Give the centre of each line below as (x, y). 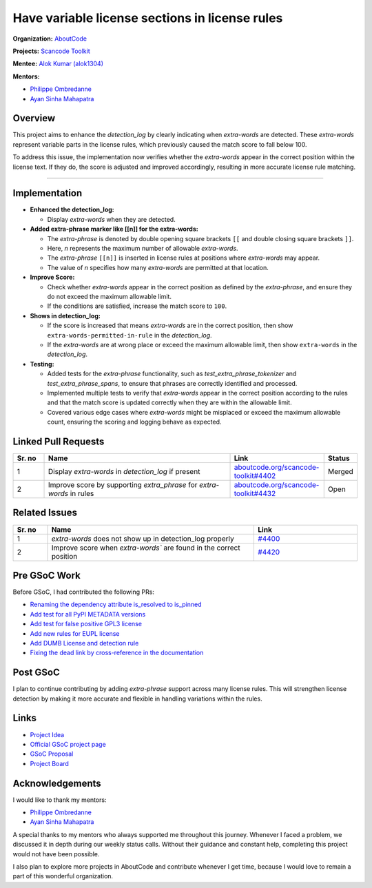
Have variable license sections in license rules (148, 18)
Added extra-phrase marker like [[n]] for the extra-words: (114, 229)
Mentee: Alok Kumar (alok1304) (58, 64)
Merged (341, 471)
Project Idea (47, 734)
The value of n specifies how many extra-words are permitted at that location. (158, 267)
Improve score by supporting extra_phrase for (123, 484)
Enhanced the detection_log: (72, 209)
